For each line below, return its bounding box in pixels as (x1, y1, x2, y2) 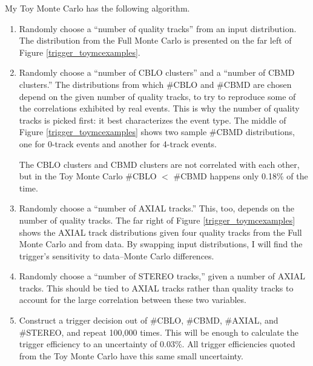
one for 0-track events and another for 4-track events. (19, 137, 217, 150)
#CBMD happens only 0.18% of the (173, 170, 308, 182)
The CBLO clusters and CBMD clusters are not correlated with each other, (19, 158, 300, 170)
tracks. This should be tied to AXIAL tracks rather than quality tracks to (19, 281, 294, 294)
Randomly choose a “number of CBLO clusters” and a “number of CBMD (19, 66, 295, 79)
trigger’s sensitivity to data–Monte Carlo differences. (19, 249, 214, 262)
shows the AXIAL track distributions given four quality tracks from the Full (19, 225, 302, 238)
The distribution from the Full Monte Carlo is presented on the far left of (19, 34, 292, 47)
